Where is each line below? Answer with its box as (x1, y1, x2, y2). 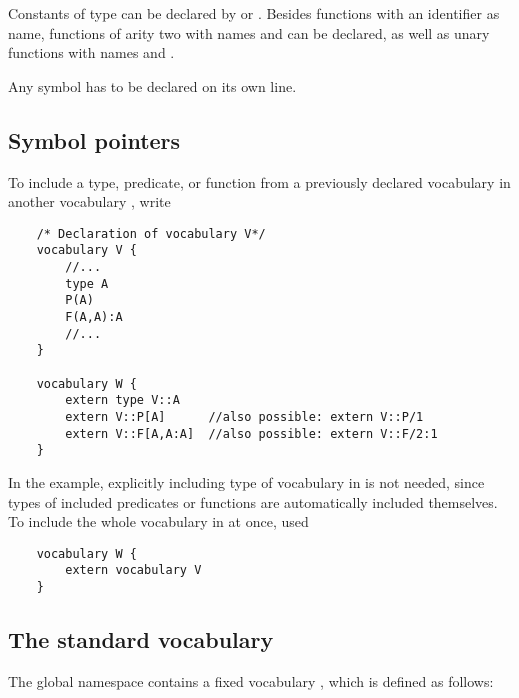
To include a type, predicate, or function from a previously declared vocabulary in (8, 171, 511, 192)
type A (65, 276, 109, 291)
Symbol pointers (8, 124, 181, 155)
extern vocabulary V (65, 563, 202, 578)
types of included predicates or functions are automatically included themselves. (8, 491, 498, 512)
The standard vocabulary (8, 624, 274, 655)
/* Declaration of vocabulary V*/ (36, 226, 266, 241)
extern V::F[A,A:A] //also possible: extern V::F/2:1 (65, 426, 438, 441)
